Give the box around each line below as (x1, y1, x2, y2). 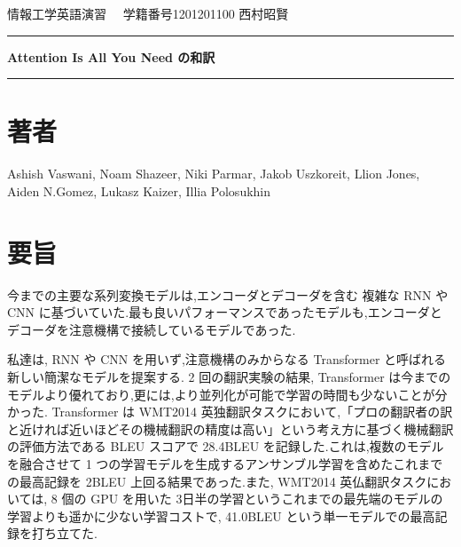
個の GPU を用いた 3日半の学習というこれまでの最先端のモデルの (61, 489, 443, 508)
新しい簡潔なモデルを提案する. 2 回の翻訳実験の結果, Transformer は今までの (7, 368, 451, 385)
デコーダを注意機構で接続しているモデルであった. (7, 320, 296, 338)
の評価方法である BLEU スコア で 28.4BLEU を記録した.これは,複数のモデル (7, 437, 444, 456)
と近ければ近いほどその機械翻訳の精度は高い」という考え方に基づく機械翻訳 (7, 419, 454, 438)
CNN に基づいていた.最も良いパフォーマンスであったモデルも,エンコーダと (7, 303, 442, 321)
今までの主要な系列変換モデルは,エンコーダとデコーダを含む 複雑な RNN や (7, 285, 449, 304)
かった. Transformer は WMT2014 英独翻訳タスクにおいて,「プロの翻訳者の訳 (7, 402, 453, 421)
